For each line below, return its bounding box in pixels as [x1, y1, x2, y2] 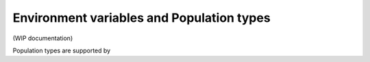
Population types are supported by [12, 46, 111, 55]
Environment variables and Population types [12, 10, 271, 25]
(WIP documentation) [12, 34, 73, 42]
